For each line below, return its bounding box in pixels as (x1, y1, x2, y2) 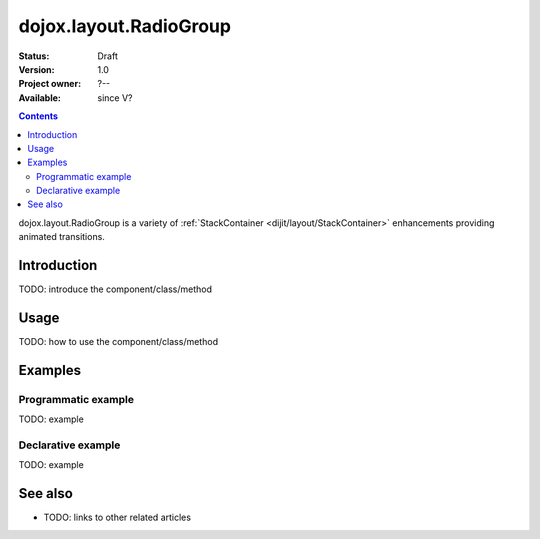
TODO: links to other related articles (43, 511, 192, 524)
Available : (18, 91, 62, 104)
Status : (18, 50, 50, 62)
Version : (18, 63, 55, 75)
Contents (18, 110, 59, 122)
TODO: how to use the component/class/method (18, 336, 219, 348)
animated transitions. (18, 231, 105, 243)
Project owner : (18, 78, 82, 90)
